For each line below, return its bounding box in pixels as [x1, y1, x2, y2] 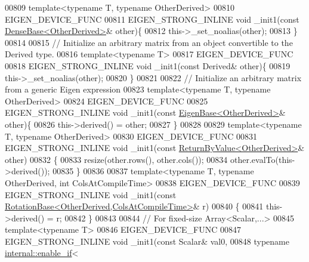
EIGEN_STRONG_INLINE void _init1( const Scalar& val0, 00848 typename [5, 235, 289, 247]
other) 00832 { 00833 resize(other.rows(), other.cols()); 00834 [5, 153, 228, 165]
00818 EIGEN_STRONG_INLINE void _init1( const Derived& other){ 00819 [5, 59, 291, 72]
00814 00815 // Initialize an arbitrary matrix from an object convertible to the [5, 36, 293, 48]
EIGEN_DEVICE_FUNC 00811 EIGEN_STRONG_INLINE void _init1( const [5, 13, 299, 25]
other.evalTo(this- [230, 153, 295, 165]
